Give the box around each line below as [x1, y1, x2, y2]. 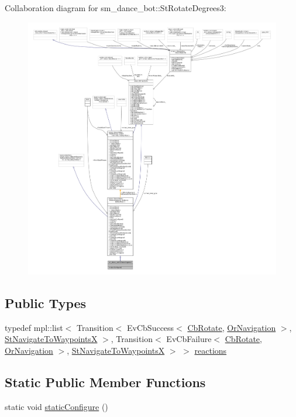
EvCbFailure [166, 333, 212, 345]
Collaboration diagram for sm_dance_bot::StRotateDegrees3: [5, 2, 226, 13]
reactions [194, 344, 227, 356]
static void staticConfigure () [5, 400, 108, 412]
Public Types [5, 293, 87, 312]
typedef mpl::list [5, 321, 63, 333]
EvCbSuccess [127, 321, 174, 333]
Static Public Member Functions [5, 372, 206, 391]
